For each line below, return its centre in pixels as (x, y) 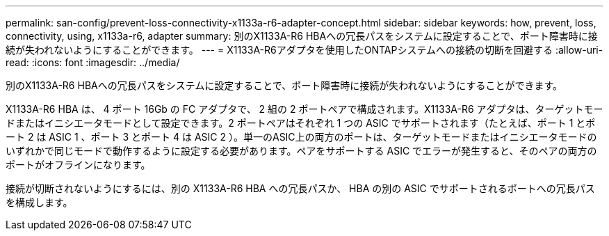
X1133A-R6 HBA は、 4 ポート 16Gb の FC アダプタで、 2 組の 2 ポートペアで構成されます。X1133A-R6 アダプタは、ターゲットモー (304, 109)
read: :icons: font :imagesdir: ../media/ (93, 62)
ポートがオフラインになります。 (78, 165)
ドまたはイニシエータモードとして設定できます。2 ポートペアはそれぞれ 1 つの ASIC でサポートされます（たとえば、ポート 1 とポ (301, 123)
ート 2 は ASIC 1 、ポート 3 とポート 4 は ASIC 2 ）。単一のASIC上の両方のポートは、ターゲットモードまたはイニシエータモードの (301, 137)
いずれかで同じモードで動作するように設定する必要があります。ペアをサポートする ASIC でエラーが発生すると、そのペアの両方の (301, 151)
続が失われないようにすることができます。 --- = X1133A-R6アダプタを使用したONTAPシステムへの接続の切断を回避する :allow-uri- (304, 50)
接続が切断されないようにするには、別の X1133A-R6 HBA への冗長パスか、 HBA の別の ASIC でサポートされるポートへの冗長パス (300, 188)
